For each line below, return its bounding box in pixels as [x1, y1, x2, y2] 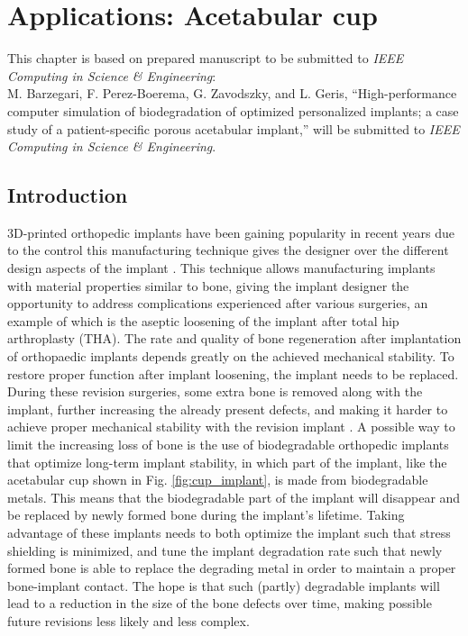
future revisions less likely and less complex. [7, 611, 250, 630]
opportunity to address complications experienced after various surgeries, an [7, 294, 428, 313]
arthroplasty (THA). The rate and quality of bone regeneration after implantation [7, 329, 462, 348]
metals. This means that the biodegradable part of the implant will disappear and [7, 487, 461, 506]
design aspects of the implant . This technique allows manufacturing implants [7, 259, 436, 277]
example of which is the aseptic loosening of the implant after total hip [7, 311, 399, 330]
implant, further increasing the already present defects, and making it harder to [7, 399, 448, 418]
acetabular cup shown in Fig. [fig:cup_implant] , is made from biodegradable [7, 470, 428, 489]
